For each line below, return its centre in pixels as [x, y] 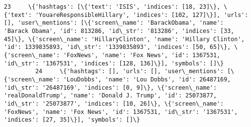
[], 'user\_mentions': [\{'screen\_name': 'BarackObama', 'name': [114, 23]
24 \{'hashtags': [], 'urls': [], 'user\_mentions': [130, 71]
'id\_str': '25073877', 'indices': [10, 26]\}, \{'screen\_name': [114, 103]
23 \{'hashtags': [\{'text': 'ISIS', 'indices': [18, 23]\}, [112, 7]
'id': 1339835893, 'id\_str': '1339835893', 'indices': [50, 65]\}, [117, 47]
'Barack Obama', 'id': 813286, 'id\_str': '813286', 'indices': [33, [119, 31]
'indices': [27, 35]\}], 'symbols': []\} [72, 120]
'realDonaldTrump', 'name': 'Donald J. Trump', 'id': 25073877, [110, 96]
